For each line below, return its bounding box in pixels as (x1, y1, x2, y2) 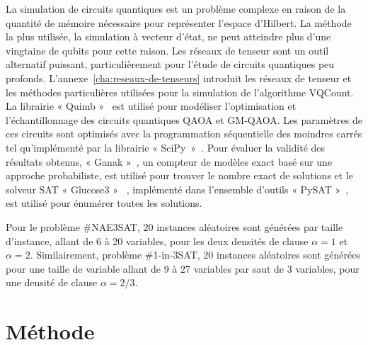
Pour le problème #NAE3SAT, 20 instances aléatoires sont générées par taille (6, 219, 343, 234)
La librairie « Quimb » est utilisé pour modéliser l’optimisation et (6, 98, 297, 113)
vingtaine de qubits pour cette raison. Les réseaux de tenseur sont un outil (6, 43, 329, 57)
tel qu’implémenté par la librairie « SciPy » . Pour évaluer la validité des (6, 140, 326, 154)
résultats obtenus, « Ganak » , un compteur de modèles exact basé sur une (6, 154, 333, 169)
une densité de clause (6, 275, 98, 290)
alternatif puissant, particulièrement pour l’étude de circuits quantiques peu (6, 57, 335, 72)
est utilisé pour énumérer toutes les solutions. (6, 196, 202, 210)
